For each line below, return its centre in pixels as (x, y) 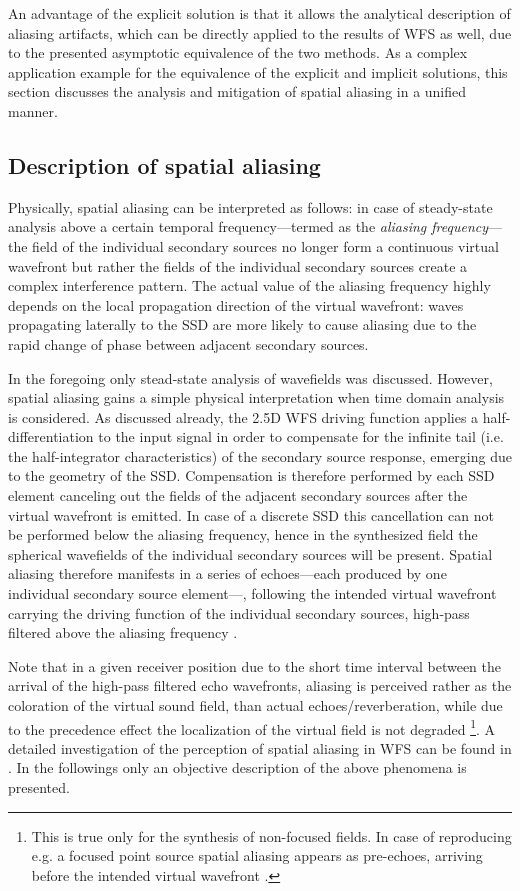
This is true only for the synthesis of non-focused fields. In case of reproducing (271, 835)
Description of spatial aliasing (164, 164)
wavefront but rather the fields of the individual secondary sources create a (238, 265)
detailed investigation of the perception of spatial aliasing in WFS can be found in (260, 747)
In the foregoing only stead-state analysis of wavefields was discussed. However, (250, 377)
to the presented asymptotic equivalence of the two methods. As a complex (238, 52)
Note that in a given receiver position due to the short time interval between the (254, 665)
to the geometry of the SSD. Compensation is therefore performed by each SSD (251, 475)
